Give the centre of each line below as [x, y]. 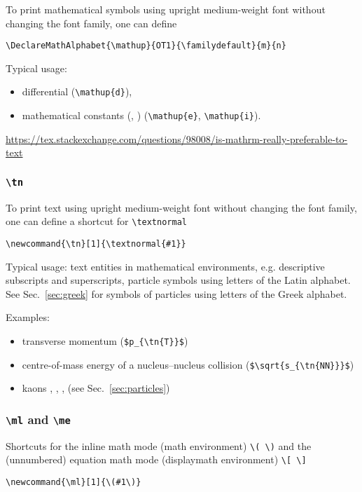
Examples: [28, 317]
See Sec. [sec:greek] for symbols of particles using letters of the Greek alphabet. [176, 293]
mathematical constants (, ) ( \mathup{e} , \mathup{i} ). [141, 115]
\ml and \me [38, 419]
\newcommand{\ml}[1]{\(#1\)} [74, 482]
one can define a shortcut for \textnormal [96, 221]
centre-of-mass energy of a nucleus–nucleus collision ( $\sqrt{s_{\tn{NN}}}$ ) [188, 364]
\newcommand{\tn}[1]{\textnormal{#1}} [96, 244]
